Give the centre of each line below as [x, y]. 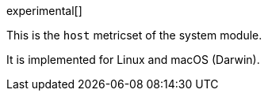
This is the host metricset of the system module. [134, 35]
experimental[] [44, 11]
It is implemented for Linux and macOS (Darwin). [133, 60]
